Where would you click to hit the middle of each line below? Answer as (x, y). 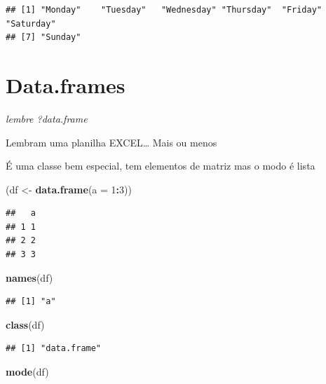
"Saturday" (31, 23)
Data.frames (66, 84)
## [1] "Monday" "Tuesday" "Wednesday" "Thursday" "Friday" (164, 10)
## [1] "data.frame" (54, 349)
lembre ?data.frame (47, 118)
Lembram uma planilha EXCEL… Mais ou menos (111, 142)
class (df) (25, 324)
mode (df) (27, 372)
